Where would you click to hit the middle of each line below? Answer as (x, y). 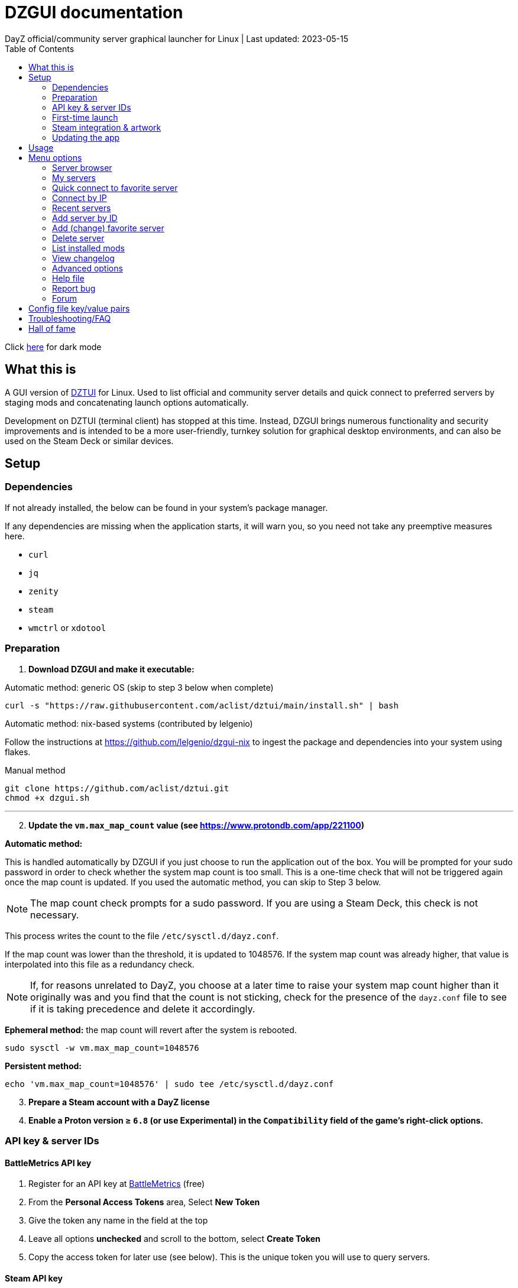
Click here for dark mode (53, 347)
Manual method (35, 770)
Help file (68, 278)
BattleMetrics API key (48, 1163)
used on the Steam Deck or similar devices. (89, 441)
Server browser (82, 167)
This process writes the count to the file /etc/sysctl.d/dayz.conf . (142, 936)
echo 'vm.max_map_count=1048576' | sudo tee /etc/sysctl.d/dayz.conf (169, 1084)
